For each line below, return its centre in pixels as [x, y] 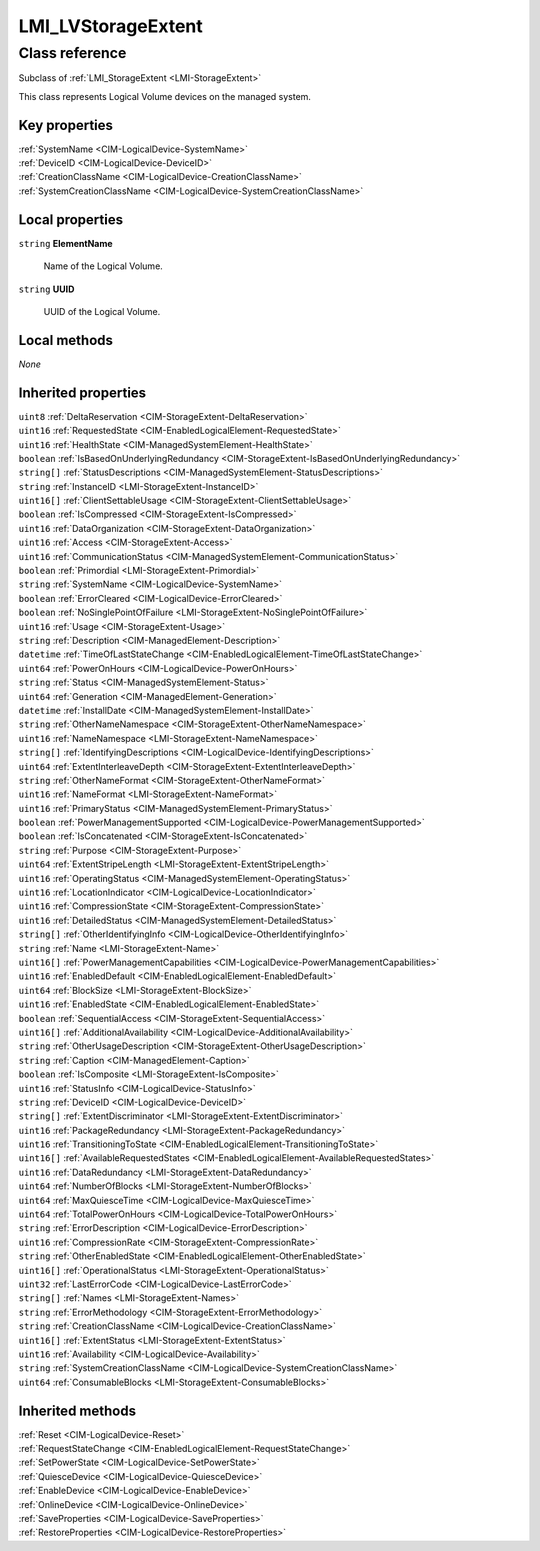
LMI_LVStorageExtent [111, 26]
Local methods [66, 340]
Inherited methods [77, 1410]
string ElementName [66, 243]
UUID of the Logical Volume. [102, 311]
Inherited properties [82, 392]
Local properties [71, 219]
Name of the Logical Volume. [103, 266]
